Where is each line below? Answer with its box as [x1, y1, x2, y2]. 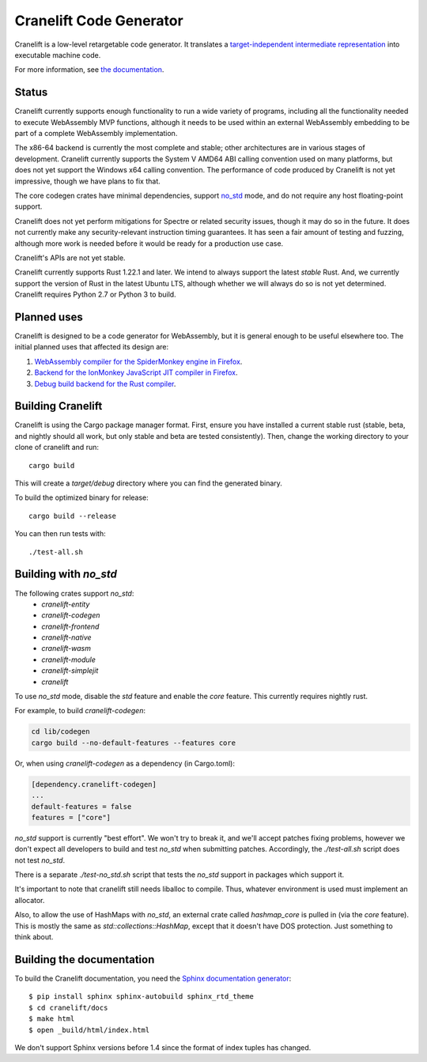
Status [14, 85, 48, 99]
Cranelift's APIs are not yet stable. [14, 253, 126, 263]
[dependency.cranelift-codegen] [31, 780, 157, 788]
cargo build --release [28, 511, 117, 520]
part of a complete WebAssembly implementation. [14, 129, 178, 138]
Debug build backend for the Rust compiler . [34, 379, 176, 388]
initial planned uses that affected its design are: [14, 342, 169, 352]
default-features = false [31, 802, 132, 811]
